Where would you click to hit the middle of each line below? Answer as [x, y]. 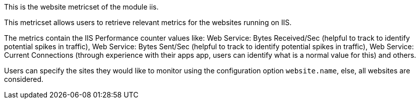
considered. [24, 79]
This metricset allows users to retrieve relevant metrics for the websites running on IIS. [148, 22]
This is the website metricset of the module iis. [81, 7]
